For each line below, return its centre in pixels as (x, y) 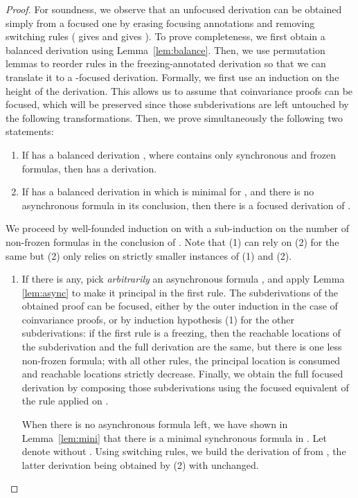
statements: (30, 131)
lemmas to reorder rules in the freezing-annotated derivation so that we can (166, 63)
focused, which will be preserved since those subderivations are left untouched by (177, 104)
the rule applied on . (65, 401)
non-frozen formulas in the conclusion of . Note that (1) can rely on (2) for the (172, 241)
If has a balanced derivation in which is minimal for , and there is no (168, 192)
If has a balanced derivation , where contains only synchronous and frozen (179, 154)
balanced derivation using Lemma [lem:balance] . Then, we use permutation (165, 50)
